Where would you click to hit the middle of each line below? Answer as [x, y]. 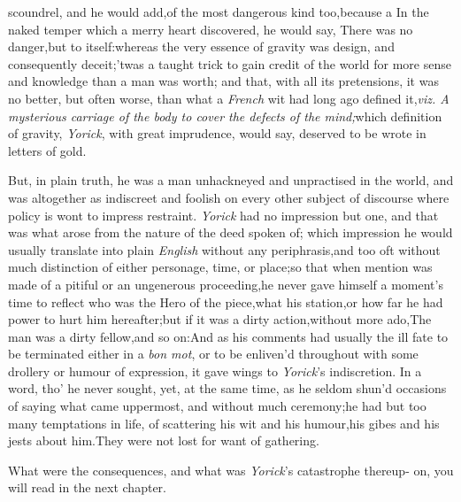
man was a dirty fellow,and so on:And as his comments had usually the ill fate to [228, 336]
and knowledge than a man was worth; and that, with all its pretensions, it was [223, 81]
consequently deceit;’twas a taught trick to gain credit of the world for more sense [230, 63]
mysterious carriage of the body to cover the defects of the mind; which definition [225, 116]
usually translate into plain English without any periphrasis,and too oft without [224, 249]
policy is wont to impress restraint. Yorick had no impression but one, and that [223, 215]
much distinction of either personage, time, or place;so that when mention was [220, 267]
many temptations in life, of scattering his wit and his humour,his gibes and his [224, 423]
